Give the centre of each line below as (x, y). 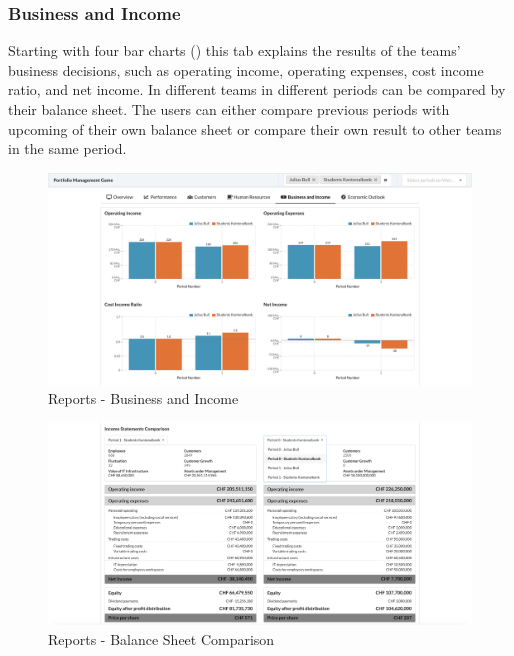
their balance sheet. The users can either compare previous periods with (229, 109)
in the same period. (67, 148)
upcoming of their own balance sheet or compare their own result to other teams (255, 128)
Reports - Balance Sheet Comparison (161, 639)
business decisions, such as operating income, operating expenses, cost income (246, 69)
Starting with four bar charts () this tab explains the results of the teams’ (234, 50)
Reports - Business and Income (143, 398)
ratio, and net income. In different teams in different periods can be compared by (257, 89)
